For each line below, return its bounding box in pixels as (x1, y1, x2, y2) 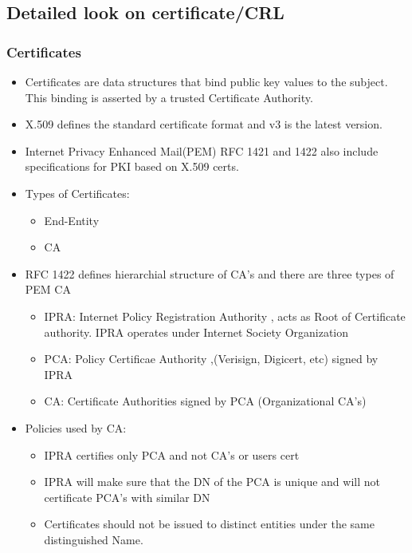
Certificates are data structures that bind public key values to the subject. (25, 73, 388, 89)
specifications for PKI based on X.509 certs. (25, 158, 239, 175)
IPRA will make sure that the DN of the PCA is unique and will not (44, 473, 380, 490)
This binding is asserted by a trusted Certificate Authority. (25, 89, 313, 105)
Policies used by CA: (25, 419, 127, 436)
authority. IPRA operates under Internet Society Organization (44, 323, 349, 340)
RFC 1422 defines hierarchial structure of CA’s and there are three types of (25, 265, 394, 282)
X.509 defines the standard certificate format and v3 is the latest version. (25, 116, 383, 132)
